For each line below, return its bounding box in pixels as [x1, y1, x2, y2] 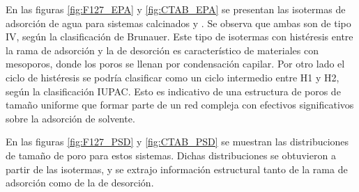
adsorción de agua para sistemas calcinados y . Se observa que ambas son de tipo [6, 15, 351, 30]
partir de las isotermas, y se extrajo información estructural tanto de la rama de [6, 161, 348, 176]
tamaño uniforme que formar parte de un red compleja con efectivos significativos [6, 97, 354, 112]
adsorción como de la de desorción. [6, 175, 154, 190]
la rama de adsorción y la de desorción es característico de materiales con [6, 42, 319, 57]
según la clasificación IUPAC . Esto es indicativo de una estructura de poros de [6, 83, 341, 98]
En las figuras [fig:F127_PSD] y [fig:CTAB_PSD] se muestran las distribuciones [6, 134, 349, 149]
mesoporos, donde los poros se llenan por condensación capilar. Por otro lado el [6, 56, 345, 71]
